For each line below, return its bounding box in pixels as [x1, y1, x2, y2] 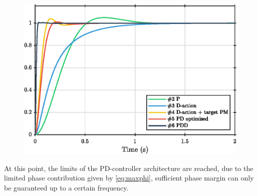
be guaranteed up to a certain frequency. [4, 182, 129, 193]
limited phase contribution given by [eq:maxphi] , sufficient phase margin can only [4, 172, 254, 183]
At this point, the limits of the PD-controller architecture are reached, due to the [4, 162, 253, 173]
